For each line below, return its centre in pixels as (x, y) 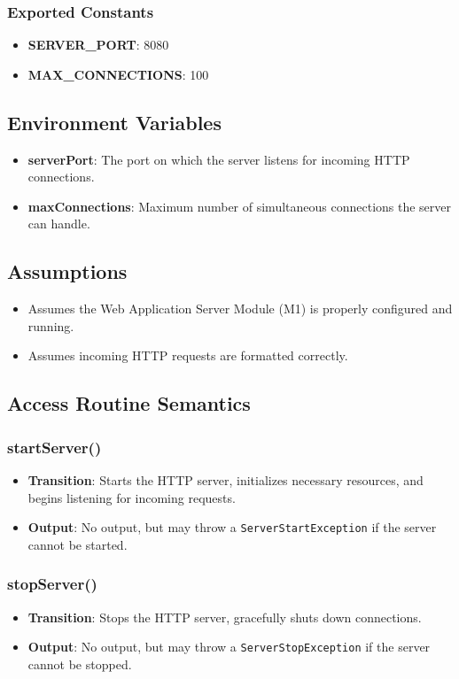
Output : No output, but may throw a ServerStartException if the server (232, 527)
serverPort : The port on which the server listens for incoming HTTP (219, 159)
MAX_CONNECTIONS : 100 (118, 74)
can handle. (59, 224)
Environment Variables (114, 122)
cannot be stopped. (80, 664)
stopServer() (52, 584)
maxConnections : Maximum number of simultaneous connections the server (240, 206)
